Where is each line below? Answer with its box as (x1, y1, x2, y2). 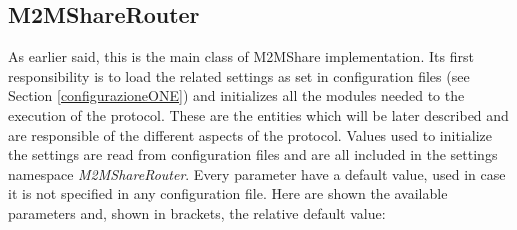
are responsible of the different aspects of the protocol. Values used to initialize (8, 124, 492, 145)
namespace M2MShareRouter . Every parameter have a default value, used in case (8, 163, 506, 184)
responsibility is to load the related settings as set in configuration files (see (8, 65, 470, 86)
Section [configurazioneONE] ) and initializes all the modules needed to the (8, 85, 465, 106)
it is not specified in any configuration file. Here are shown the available (8, 183, 448, 204)
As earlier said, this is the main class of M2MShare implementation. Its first (8, 46, 474, 67)
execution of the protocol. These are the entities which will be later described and (8, 104, 509, 125)
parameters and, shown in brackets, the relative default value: (8, 202, 386, 223)
